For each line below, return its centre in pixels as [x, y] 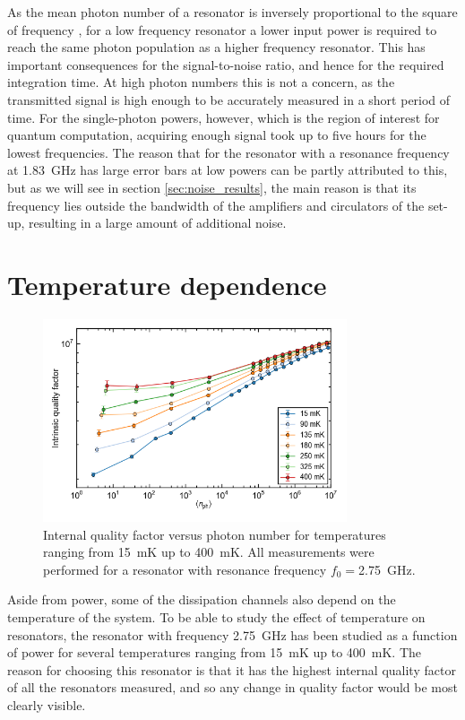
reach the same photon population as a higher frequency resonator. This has [216, 47]
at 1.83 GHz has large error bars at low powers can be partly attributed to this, [228, 170]
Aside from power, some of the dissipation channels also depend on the [202, 599]
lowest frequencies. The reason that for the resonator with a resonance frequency [228, 152]
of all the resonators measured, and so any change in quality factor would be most [232, 687]
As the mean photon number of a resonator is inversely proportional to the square [232, 12]
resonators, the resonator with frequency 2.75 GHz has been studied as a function [232, 634]
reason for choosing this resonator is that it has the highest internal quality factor [232, 669]
